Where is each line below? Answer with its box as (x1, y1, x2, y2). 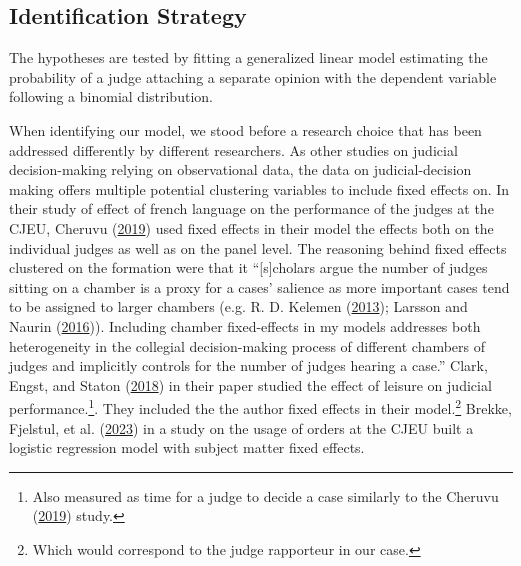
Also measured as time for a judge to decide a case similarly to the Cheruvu (32, 485, 499, 506)
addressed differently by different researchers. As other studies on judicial (9, 139, 458, 160)
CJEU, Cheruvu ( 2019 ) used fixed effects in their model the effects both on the (9, 217, 494, 238)
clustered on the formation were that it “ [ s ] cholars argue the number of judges (9, 257, 488, 278)
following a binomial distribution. (9, 86, 213, 107)
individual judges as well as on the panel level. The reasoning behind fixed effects (9, 237, 507, 258)
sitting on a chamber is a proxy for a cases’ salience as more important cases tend (9, 276, 510, 297)
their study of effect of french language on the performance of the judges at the (9, 198, 494, 219)
